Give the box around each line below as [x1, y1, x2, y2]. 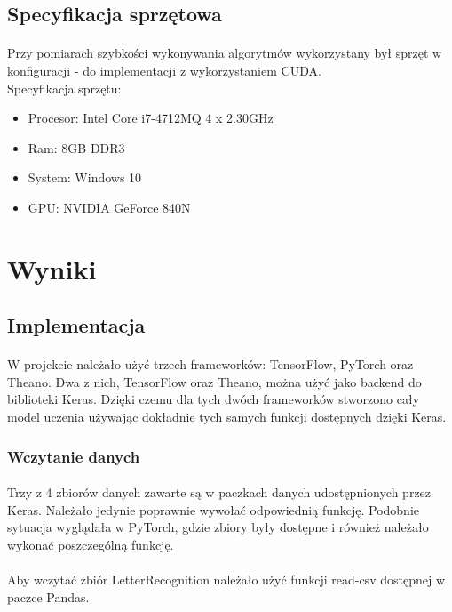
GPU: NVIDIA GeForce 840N [28, 197, 191, 216]
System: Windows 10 [28, 168, 142, 187]
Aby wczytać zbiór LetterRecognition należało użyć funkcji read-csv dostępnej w [7, 570, 445, 589]
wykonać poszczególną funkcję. [7, 535, 174, 553]
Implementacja [7, 311, 146, 339]
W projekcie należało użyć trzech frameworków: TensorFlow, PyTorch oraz [7, 355, 414, 374]
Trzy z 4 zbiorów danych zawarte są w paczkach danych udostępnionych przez [7, 483, 432, 502]
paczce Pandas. [7, 587, 90, 606]
